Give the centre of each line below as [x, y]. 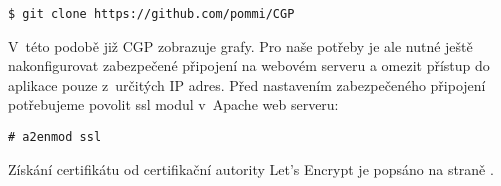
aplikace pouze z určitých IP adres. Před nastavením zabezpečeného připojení [247, 84]
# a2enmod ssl [55, 137]
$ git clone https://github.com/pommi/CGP [151, 14]
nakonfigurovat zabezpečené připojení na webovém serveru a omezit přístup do [249, 65]
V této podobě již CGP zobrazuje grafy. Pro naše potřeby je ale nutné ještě [240, 45]
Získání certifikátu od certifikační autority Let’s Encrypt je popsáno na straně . [251, 168]
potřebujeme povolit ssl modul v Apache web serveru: [173, 104]
